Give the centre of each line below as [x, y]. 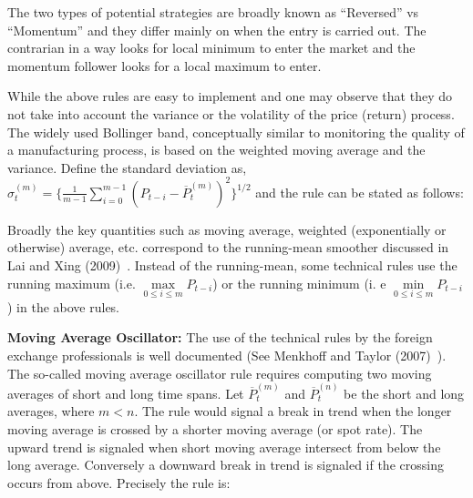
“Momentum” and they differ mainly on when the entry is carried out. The [217, 30]
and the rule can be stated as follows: [360, 192]
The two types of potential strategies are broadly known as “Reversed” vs [213, 12]
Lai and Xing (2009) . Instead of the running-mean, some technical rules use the [232, 265]
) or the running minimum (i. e [299, 283]
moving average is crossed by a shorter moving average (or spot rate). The [215, 429]
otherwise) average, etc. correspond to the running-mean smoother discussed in [228, 247]
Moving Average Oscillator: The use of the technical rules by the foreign [220, 337]
